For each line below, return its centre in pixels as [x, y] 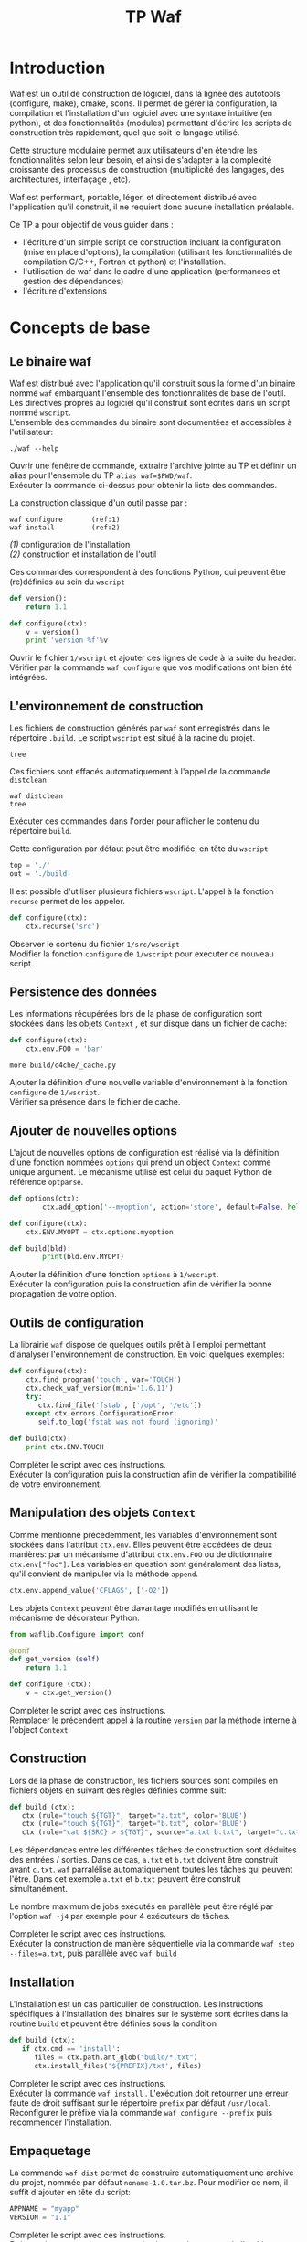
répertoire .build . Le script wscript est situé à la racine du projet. [132, 738]
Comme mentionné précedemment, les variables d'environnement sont [143, 1534]
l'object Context [39, 1729]
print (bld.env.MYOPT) [84, 1257]
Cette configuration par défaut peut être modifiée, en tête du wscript [139, 849]
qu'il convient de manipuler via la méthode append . [104, 1574]
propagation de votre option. [63, 1294]
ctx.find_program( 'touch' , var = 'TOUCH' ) [104, 1379]
